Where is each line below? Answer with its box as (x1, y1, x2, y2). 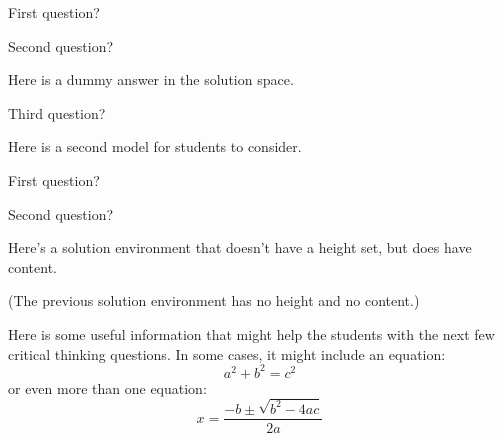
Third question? (8, 102, 106, 123)
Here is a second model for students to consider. (8, 136, 302, 157)
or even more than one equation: (8, 377, 207, 398)
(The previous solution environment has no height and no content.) (8, 290, 420, 311)
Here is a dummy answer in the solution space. (8, 69, 294, 90)
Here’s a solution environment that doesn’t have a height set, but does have (8, 237, 472, 258)
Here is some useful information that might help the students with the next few (8, 323, 495, 344)
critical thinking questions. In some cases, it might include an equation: (8, 343, 446, 364)
